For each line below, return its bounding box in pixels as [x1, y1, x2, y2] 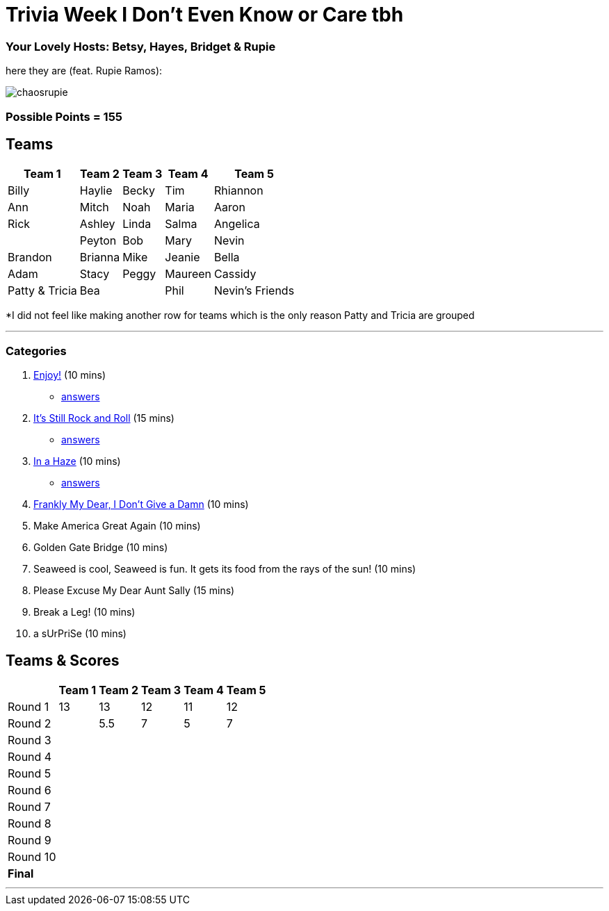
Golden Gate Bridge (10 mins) [33, 541, 168, 554]
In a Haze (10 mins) [33, 455, 121, 468]
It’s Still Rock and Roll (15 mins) [33, 412, 174, 425]
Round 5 [8, 766, 51, 780]
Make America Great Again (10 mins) [33, 520, 201, 532]
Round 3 [8, 732, 51, 747]
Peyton [79, 233, 117, 248]
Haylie [79, 183, 113, 198]
